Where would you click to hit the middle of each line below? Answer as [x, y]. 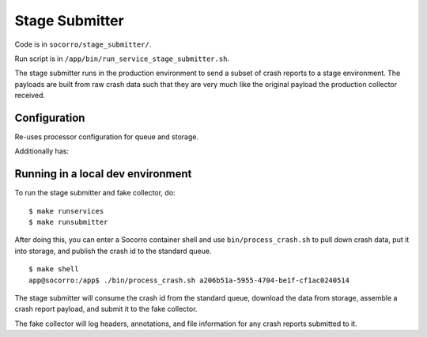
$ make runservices [66, 211]
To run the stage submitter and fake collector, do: [95, 193]
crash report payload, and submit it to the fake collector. [106, 309]
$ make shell [54, 269]
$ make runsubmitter [68, 222]
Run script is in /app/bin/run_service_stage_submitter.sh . [122, 59]
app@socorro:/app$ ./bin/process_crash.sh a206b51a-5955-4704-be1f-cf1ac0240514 [189, 280]
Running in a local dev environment [103, 174]
